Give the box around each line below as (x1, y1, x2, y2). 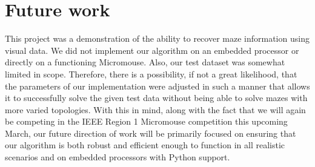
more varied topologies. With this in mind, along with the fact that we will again (5, 103, 306, 116)
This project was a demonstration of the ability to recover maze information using (5, 32, 310, 45)
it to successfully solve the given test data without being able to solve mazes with (5, 91, 308, 104)
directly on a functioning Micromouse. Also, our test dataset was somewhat (5, 56, 285, 68)
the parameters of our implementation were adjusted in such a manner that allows (5, 79, 310, 92)
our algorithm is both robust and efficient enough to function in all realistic (5, 139, 285, 151)
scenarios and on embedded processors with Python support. (5, 151, 230, 163)
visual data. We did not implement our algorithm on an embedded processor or (5, 44, 299, 56)
